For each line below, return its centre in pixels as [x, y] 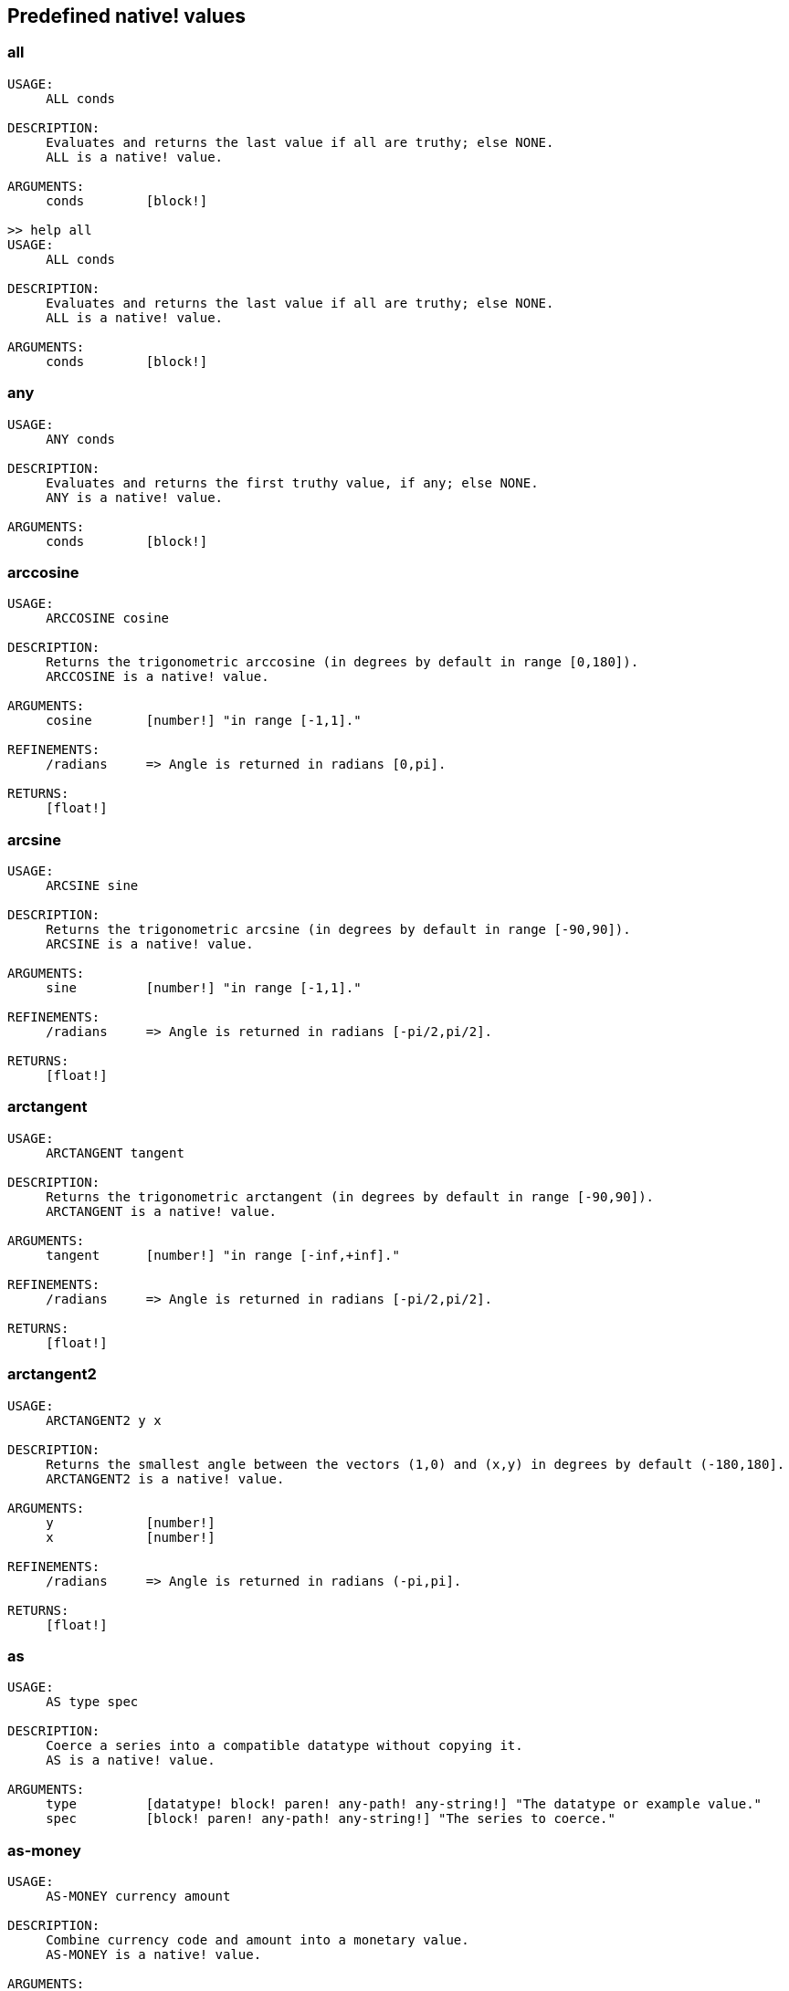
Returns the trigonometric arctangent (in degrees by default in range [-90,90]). [350, 1196]
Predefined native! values [126, 16]
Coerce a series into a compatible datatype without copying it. [284, 1746]
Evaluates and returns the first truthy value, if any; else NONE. [292, 482]
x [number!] [131, 1537]
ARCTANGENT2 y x [104, 1420]
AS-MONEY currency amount [138, 1897]
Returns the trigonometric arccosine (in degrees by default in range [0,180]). [342, 662]
